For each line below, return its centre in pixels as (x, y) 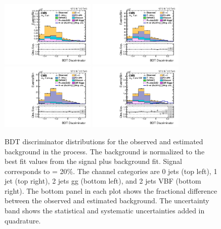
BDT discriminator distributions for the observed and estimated (104, 141)
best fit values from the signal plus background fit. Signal (93, 161)
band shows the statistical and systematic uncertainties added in (105, 211)
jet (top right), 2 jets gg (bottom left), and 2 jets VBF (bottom (103, 181)
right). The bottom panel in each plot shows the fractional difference (111, 190)
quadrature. (23, 220)
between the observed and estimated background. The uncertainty (107, 201)
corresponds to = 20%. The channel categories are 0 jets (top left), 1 (111, 171)
